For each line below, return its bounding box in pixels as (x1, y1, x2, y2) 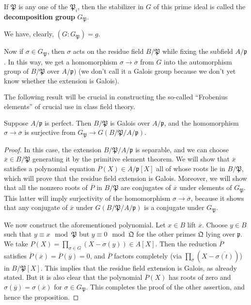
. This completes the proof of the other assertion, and (86, 281, 245, 291)
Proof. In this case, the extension (4, 144, 102, 154)
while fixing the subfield (162, 46, 233, 56)
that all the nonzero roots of (4, 182, 88, 193)
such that (4, 229, 32, 239)
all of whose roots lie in (156, 163, 225, 173)
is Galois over (110, 117, 150, 128)
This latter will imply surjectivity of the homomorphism (4, 193, 171, 203)
